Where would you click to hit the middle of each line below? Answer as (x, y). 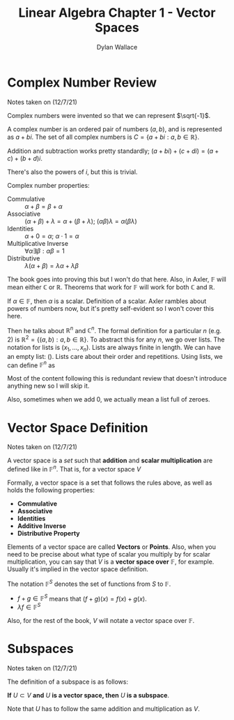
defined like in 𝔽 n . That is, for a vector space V (74, 469)
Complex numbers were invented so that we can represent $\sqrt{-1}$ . (109, 115)
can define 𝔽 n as (31, 365)
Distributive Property (48, 534)
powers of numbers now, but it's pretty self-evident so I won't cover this (111, 308)
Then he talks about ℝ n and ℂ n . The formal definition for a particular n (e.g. (114, 330)
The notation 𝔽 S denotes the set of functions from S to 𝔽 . (89, 583)
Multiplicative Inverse (38, 243)
